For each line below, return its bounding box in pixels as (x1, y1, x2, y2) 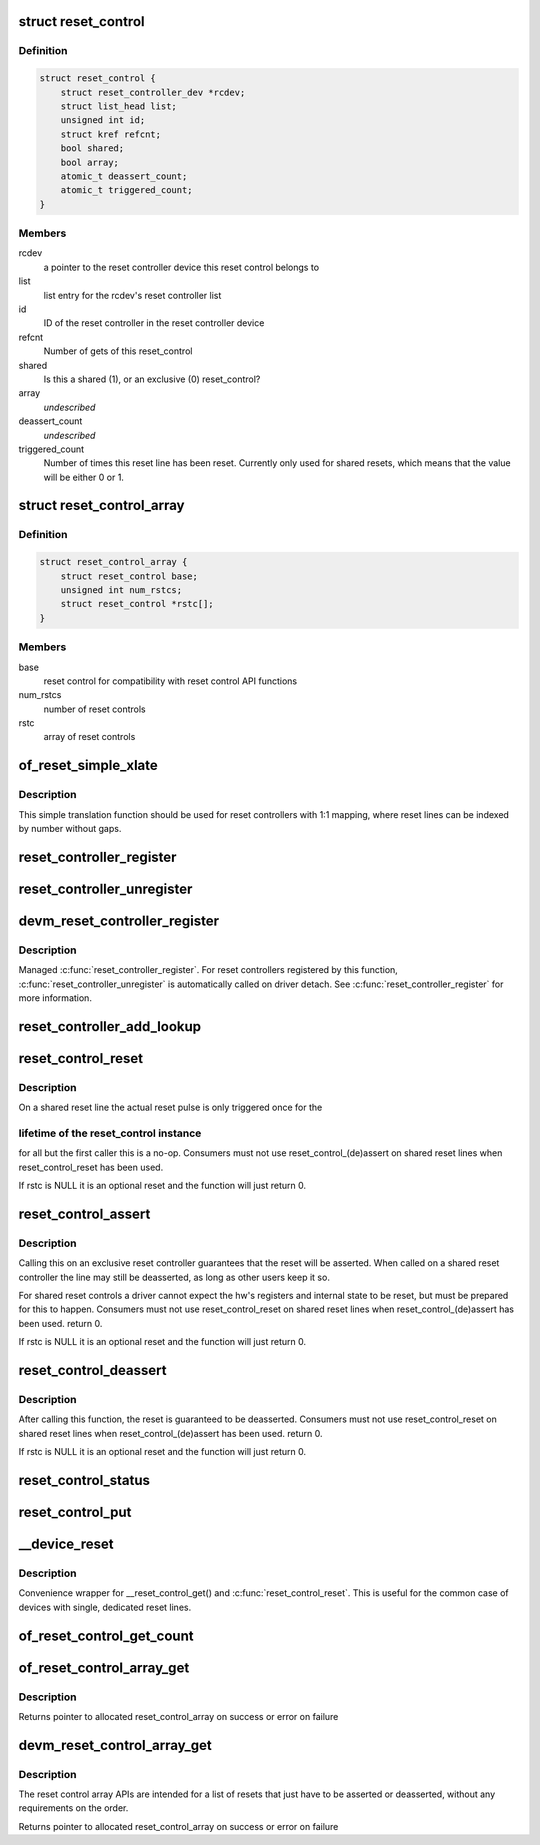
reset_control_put (18, 1503, 132, 1520)
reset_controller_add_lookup (18, 1018, 202, 1035)
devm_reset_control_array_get (18, 1736, 212, 1754)
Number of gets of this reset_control (43, 345, 193, 357)
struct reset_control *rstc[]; (60, 598, 214, 610)
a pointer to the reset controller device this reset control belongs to (43, 261, 320, 273)
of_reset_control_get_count (18, 1627, 194, 1644)
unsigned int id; (60, 115, 146, 126)
